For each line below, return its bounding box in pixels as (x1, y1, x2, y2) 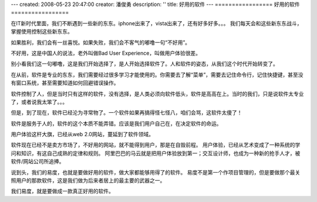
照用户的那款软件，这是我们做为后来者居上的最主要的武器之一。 (11, 177, 166, 184)
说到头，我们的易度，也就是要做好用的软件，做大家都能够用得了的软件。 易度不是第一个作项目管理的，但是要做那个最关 (11, 169, 301, 176)
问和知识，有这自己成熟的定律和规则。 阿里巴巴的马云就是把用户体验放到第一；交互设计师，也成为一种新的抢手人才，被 (11, 150, 301, 157)
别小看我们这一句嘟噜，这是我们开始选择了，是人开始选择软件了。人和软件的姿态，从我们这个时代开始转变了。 (11, 60, 278, 68)
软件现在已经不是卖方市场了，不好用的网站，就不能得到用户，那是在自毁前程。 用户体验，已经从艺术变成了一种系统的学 (11, 142, 301, 149)
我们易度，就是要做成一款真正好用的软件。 (11, 188, 114, 195)
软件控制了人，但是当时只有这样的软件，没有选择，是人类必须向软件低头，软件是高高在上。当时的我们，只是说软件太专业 (11, 90, 304, 97)
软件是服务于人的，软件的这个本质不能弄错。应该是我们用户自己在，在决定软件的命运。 (11, 120, 222, 127)
